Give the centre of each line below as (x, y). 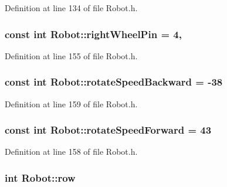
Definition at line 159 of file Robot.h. (71, 103)
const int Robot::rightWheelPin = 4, (93, 34)
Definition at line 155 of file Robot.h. (71, 55)
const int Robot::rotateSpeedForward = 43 (108, 130)
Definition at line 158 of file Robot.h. (71, 152)
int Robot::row (40, 177)
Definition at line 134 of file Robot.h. (71, 8)
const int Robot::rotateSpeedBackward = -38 (114, 82)
